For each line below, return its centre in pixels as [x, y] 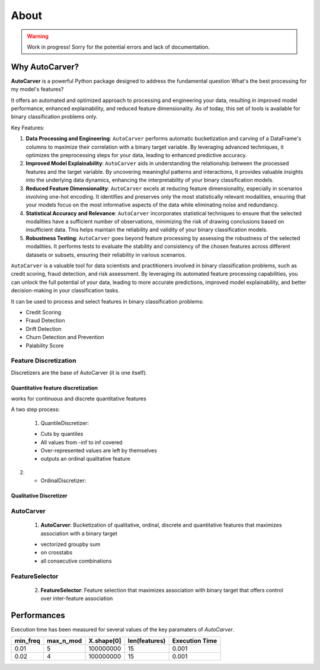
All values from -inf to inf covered [81, 442]
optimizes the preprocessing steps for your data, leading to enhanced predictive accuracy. [136, 155]
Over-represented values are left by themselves [99, 451]
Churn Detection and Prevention [65, 337]
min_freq [28, 641]
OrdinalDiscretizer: [63, 481]
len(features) [147, 641]
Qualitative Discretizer [39, 496]
